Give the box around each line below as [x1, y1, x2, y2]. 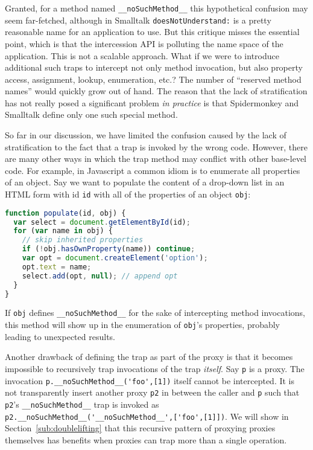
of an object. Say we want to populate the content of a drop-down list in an [5, 176, 285, 188]
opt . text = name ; [22, 262, 92, 271]
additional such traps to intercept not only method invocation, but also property [5, 61, 303, 74]
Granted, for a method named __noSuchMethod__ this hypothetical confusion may [5, 2, 308, 14]
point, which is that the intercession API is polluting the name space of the [5, 37, 283, 50]
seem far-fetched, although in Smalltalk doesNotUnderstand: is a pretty [5, 13, 271, 26]
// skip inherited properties [22, 236, 144, 245]
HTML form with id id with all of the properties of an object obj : [5, 188, 251, 201]
